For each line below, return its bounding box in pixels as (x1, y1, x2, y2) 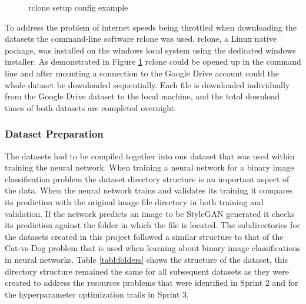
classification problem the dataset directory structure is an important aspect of (5, 172, 290, 185)
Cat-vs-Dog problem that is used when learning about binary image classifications (5, 242, 301, 254)
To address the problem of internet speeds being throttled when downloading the (5, 21, 297, 33)
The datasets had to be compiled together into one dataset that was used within (5, 149, 295, 162)
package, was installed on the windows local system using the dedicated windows (5, 44, 296, 56)
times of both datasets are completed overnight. (5, 101, 177, 113)
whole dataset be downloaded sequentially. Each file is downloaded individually (5, 78, 290, 91)
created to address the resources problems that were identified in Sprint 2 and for (5, 276, 298, 289)
